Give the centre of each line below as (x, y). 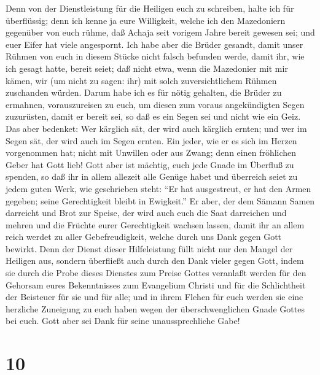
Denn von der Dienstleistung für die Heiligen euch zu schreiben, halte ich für (150, 8)
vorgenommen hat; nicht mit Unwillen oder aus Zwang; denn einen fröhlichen (151, 153)
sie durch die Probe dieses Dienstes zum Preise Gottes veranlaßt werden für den (156, 273)
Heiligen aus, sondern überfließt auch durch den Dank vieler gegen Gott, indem (155, 261)
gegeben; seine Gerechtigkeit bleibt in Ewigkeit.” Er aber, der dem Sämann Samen (160, 200)
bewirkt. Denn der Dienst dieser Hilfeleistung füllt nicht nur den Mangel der (149, 248)
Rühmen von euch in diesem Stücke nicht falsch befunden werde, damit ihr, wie (155, 56)
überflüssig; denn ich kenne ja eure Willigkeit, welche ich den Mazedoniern (146, 20)
